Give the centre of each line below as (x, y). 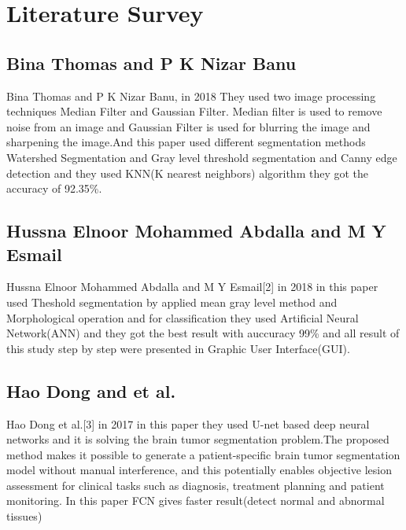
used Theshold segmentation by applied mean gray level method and (172, 302)
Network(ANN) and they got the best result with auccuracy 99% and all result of (203, 333)
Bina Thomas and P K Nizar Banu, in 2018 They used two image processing (191, 96)
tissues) (24, 516)
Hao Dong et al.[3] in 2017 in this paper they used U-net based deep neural (188, 423)
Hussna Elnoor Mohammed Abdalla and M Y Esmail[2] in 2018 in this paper (192, 287)
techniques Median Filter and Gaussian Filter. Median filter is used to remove (194, 111)
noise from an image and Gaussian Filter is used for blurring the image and (188, 126)
